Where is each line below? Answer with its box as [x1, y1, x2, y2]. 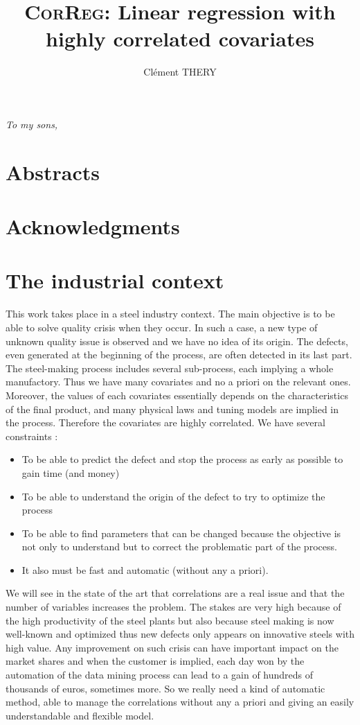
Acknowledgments [6, 212, 180, 241]
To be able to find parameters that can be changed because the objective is [21, 525, 341, 540]
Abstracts [6, 157, 100, 186]
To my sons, [6, 116, 58, 131]
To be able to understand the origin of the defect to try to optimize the [21, 489, 325, 503]
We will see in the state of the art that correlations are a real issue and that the [6, 586, 345, 600]
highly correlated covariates [46, 24, 314, 53]
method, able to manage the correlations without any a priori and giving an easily [6, 695, 354, 709]
